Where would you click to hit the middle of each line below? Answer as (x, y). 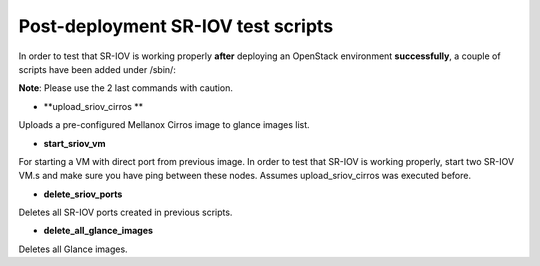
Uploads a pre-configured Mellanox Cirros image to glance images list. (164, 125)
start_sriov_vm (74, 143)
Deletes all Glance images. (73, 249)
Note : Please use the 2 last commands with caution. (126, 88)
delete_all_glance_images (98, 231)
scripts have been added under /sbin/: (97, 69)
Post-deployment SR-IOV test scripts (176, 26)
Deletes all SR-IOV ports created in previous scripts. (125, 212)
